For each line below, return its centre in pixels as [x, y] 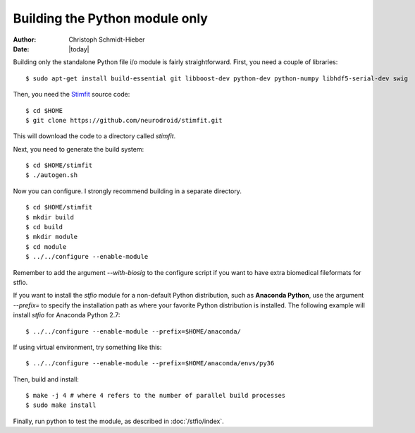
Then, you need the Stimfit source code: [72, 94]
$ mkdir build [50, 217]
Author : [25, 39]
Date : [21, 49]
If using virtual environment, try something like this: [87, 347]
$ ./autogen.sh [52, 175]
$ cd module [46, 246]
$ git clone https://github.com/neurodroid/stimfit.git [124, 120]
